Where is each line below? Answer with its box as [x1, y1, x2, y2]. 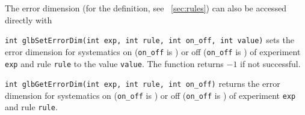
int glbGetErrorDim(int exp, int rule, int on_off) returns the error [5, 77, 280, 90]
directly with [5, 13, 52, 26]
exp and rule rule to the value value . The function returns [5, 57, 224, 69]
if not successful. [240, 57, 301, 69]
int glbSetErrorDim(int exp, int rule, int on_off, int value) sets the [5, 34, 294, 46]
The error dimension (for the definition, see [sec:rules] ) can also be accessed [5, 2, 287, 14]
